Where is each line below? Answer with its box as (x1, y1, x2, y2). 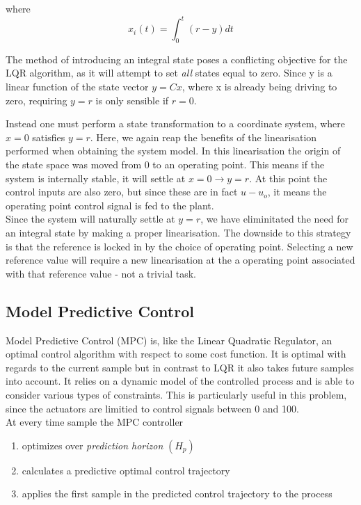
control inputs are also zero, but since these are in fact (6, 184, 238, 199)
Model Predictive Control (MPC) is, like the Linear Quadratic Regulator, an (6, 332, 332, 347)
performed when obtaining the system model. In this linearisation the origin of (6, 143, 341, 158)
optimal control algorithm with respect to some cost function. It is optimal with (6, 346, 346, 361)
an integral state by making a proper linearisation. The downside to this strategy (6, 225, 351, 240)
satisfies (32, 129, 65, 144)
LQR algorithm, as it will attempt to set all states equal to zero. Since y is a (6, 65, 332, 80)
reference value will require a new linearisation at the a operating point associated (6, 252, 355, 267)
